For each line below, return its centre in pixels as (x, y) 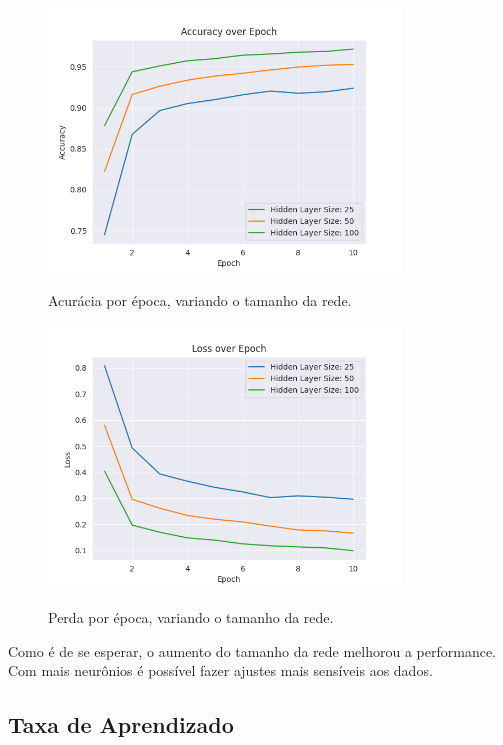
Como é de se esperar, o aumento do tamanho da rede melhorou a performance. (252, 650)
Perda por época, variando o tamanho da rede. (191, 616)
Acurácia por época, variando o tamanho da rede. (200, 300)
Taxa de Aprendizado (121, 724)
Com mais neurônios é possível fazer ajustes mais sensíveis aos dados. (220, 670)
